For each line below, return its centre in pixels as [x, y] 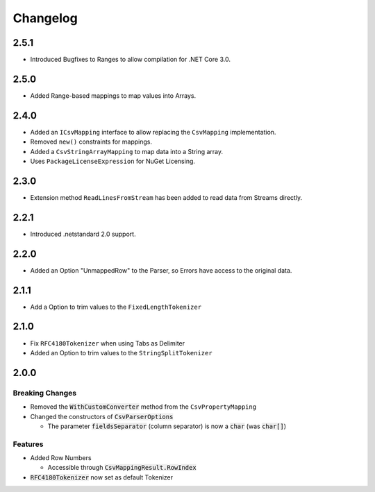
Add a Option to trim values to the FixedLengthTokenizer [116, 307]
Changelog [45, 18]
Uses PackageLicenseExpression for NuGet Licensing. [113, 161]
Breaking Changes [45, 393]
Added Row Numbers [61, 458]
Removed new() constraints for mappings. [91, 142]
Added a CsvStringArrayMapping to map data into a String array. [127, 151]
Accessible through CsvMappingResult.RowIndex [122, 468]
